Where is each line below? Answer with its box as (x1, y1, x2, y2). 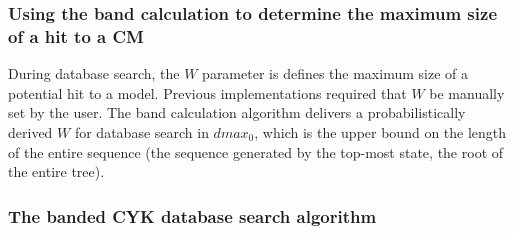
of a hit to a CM (8, 23, 144, 48)
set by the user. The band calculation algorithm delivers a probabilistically (8, 102, 466, 123)
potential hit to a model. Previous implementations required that (8, 82, 407, 103)
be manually (429, 82, 505, 103)
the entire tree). (8, 161, 105, 182)
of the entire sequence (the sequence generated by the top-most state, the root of (8, 141, 504, 162)
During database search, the (8, 63, 180, 84)
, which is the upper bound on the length (254, 121, 507, 142)
